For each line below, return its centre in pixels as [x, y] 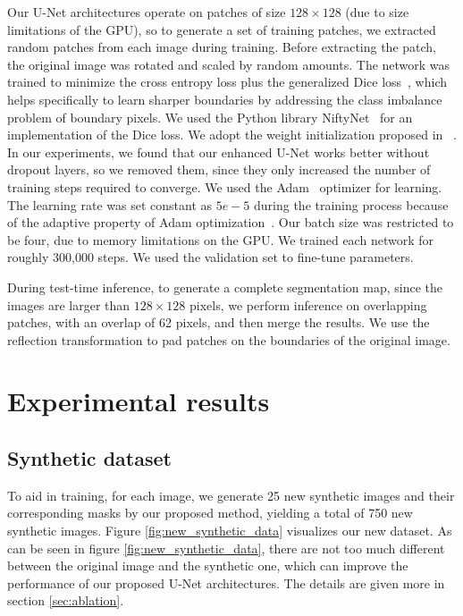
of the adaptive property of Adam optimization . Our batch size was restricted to [231, 222]
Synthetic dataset [89, 458]
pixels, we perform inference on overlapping [308, 304]
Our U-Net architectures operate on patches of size [147, 12]
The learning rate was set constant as [110, 204]
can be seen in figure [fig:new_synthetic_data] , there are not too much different [226, 548]
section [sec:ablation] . [66, 600]
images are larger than [69, 304]
